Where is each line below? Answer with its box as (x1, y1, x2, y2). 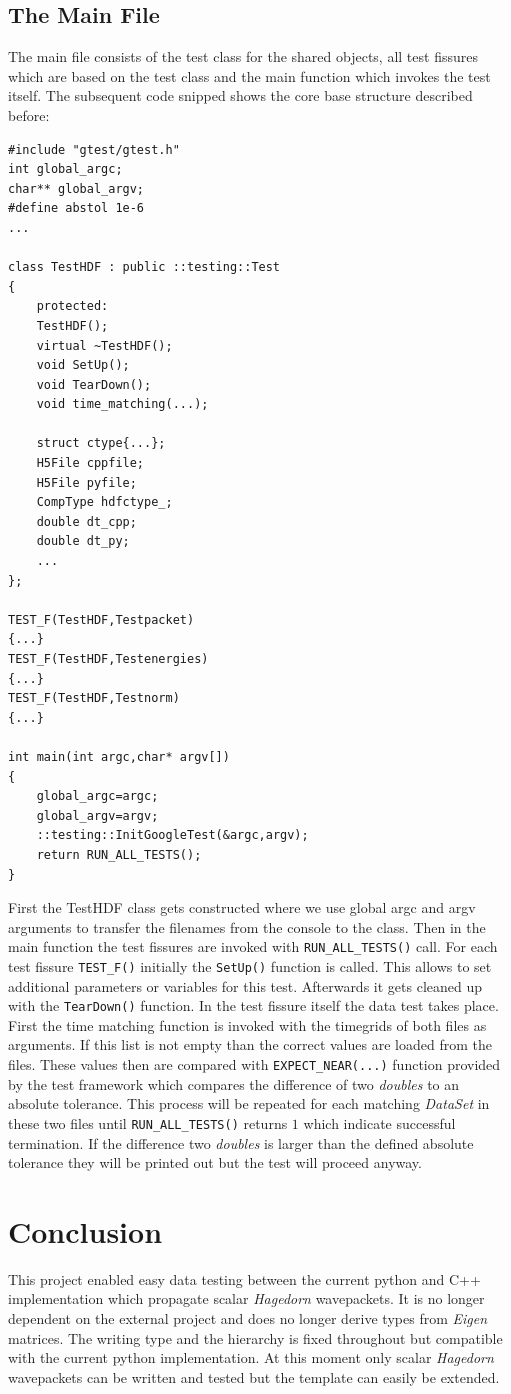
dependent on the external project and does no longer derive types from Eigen (8, 1308, 488, 1329)
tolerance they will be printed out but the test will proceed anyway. (8, 1152, 422, 1173)
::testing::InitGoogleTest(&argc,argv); (36, 828, 309, 843)
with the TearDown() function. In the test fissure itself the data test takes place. (8, 995, 499, 1016)
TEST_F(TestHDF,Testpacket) (8, 612, 195, 627)
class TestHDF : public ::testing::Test (8, 260, 281, 275)
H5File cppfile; (36, 456, 145, 471)
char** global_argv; (8, 181, 145, 196)
